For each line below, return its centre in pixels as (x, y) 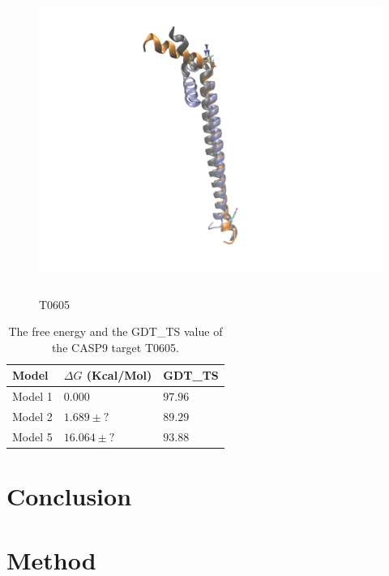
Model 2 (32, 416)
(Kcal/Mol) (119, 375)
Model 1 (32, 396)
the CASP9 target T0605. (115, 347)
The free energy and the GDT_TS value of (115, 331)
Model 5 (32, 436)
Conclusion (69, 496)
